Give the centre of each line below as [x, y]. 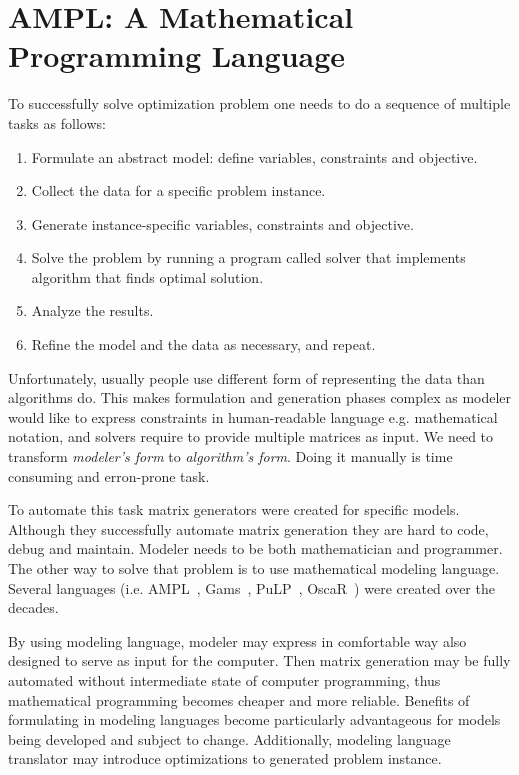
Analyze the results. [92, 310]
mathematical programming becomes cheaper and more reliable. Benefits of [239, 699]
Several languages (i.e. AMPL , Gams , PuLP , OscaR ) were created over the [251, 587]
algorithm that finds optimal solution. [147, 276]
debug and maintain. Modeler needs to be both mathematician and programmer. [255, 548]
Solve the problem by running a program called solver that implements [248, 257]
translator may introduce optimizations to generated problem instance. [225, 758]
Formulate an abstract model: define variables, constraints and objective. [254, 156]
